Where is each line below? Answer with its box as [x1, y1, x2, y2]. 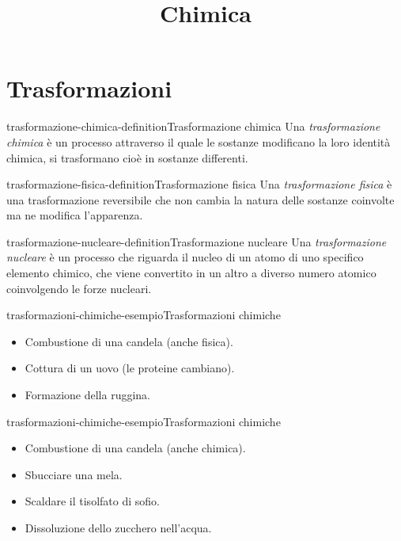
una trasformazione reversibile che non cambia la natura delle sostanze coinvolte [6, 191, 395, 208]
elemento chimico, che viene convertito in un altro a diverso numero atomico [6, 265, 376, 281]
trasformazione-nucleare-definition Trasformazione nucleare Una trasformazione [6, 233, 387, 250]
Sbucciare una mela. [25, 466, 123, 482]
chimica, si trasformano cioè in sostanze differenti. [6, 149, 248, 166]
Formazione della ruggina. [25, 387, 150, 403]
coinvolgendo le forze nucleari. [6, 280, 152, 296]
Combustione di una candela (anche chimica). [25, 440, 246, 456]
